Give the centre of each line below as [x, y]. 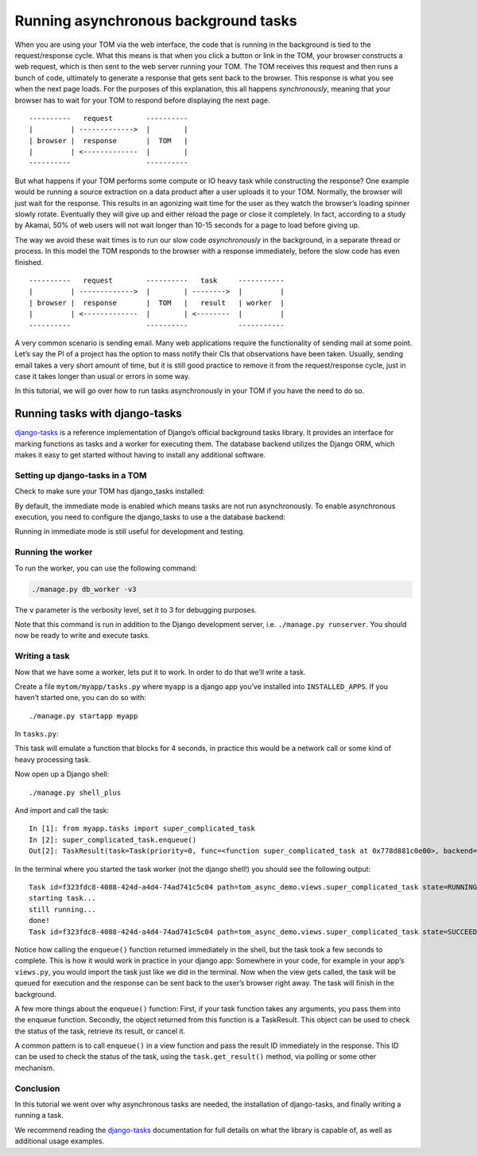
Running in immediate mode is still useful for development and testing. [130, 531]
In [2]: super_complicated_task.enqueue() [113, 840]
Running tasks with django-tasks [98, 414]
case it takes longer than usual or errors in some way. [103, 376]
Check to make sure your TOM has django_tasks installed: [110, 491]
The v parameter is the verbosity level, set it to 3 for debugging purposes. [136, 609]
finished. [29, 262]
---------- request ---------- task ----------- [157, 280]
